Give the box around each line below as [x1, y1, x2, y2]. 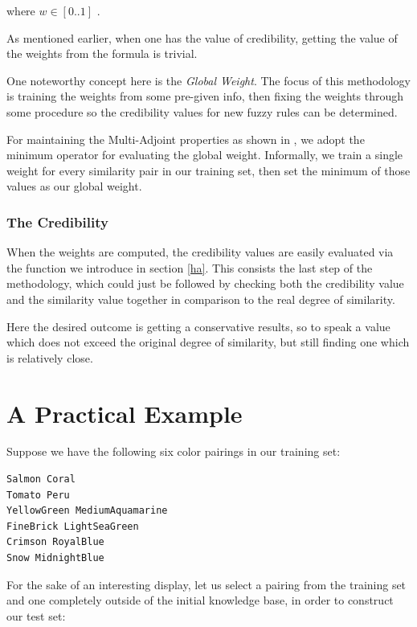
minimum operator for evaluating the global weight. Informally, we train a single [6, 146, 403, 163]
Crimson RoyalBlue [6, 536, 104, 548]
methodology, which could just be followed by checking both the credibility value [6, 275, 404, 292]
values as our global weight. [6, 178, 142, 195]
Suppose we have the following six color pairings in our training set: [6, 443, 341, 460]
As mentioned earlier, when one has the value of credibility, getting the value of [6, 29, 398, 46]
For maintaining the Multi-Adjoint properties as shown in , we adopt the [6, 130, 365, 147]
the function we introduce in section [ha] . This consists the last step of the [6, 259, 373, 276]
